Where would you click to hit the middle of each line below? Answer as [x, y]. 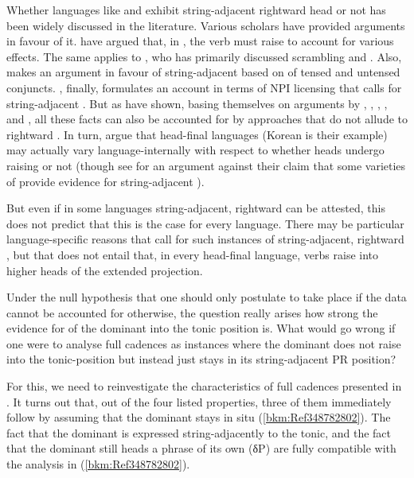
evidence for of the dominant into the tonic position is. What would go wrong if [201, 328]
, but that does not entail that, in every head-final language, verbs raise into [193, 254]
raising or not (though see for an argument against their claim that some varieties [206, 165]
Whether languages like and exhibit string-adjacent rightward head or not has [196, 10]
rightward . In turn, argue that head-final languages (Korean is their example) [197, 134]
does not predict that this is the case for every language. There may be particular [205, 223]
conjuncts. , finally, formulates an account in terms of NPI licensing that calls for [204, 87]
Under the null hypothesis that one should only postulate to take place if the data [207, 297]
